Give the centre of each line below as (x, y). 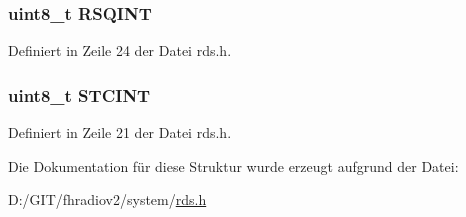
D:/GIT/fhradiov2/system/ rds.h (107, 199)
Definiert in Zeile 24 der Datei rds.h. (120, 50)
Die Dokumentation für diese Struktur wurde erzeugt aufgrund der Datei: (233, 165)
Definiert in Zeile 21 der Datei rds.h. (120, 132)
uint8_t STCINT (79, 94)
